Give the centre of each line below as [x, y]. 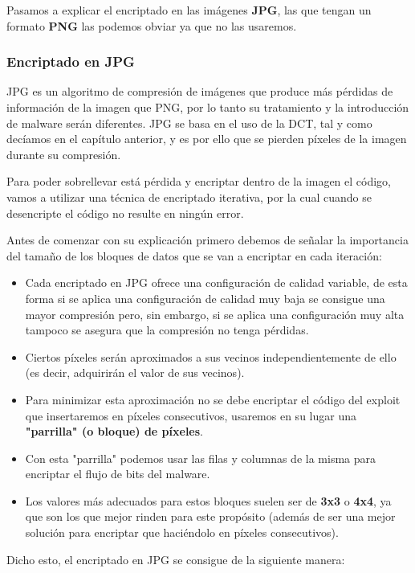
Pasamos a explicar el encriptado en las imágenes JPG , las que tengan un [189, 10]
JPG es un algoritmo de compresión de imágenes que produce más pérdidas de [200, 91]
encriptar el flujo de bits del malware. [118, 474]
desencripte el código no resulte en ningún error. [125, 213]
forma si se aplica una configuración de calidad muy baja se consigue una [205, 298]
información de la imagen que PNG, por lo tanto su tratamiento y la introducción [208, 107]
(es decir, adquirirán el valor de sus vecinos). [135, 372]
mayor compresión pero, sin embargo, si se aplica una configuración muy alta [215, 314]
